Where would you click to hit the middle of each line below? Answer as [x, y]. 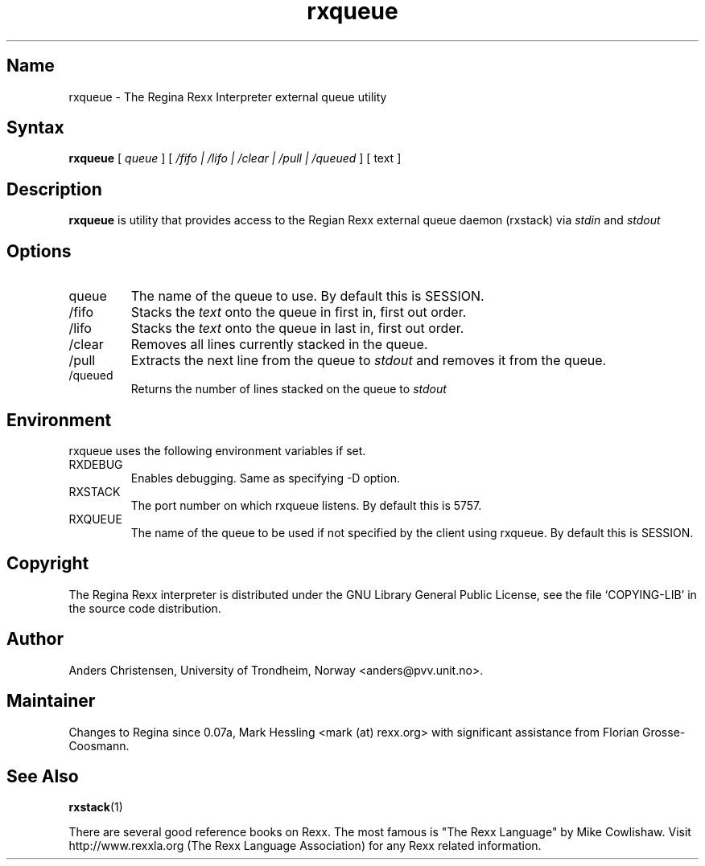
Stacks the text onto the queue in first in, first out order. [299, 312]
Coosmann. [99, 745]
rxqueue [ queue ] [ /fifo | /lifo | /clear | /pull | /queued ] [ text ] [235, 158]
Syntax [35, 128]
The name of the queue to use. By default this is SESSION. [307, 296]
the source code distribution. [145, 608]
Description [54, 189]
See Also [43, 776]
